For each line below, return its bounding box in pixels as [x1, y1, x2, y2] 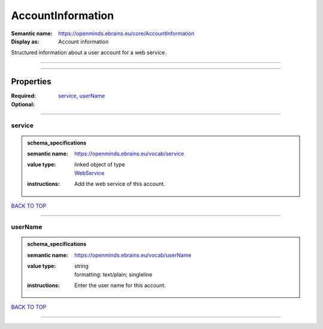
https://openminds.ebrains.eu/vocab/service [74, 150, 184, 157]
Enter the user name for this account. [74, 282, 166, 289]
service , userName [58, 93, 105, 100]
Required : [11, 93, 36, 100]
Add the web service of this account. [74, 180, 166, 187]
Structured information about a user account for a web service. [11, 49, 167, 56]
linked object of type [74, 161, 126, 168]
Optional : [11, 100, 35, 107]
